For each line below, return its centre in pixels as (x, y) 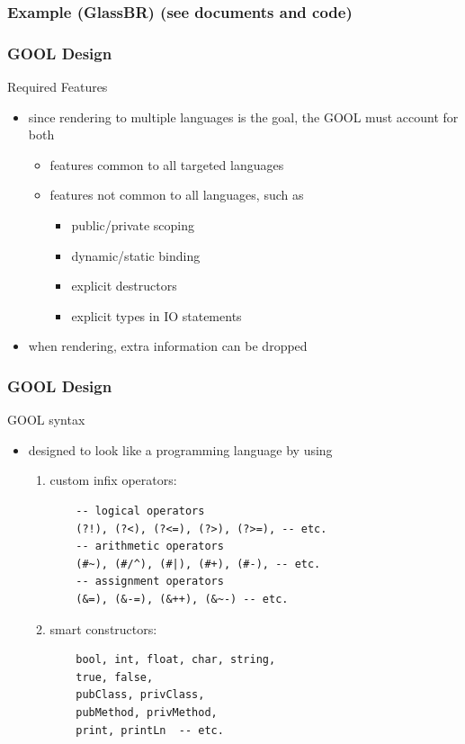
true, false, (115, 677)
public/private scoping (133, 225)
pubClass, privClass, (140, 695)
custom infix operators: (113, 480)
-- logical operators (140, 511)
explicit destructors (124, 286)
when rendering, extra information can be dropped (168, 346)
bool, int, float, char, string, (176, 660)
